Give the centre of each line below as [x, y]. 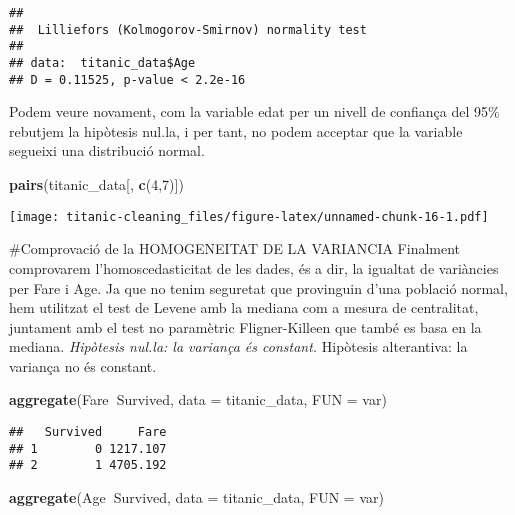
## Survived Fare [88, 432]
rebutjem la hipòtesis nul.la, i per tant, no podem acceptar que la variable [236, 130]
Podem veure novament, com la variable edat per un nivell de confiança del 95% [254, 111]
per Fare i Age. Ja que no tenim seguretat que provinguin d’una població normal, [258, 287]
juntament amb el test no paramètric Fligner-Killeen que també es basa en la [245, 326]
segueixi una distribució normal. [107, 150]
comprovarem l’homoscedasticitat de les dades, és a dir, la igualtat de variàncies [254, 267]
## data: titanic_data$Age [102, 62]
